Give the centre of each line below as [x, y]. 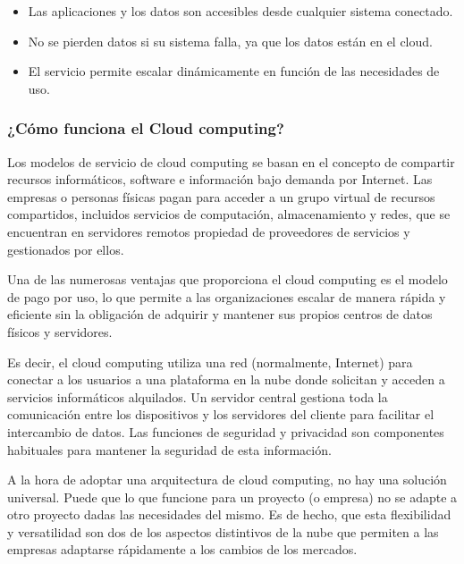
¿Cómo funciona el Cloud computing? [146, 128]
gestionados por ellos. [66, 249]
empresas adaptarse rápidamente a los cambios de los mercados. [182, 549]
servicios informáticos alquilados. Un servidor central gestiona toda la [198, 396]
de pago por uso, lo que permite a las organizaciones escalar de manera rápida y [227, 296]
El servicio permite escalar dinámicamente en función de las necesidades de [234, 71]
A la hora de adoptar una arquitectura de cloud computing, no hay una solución [227, 480]
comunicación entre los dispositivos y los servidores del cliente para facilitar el [221, 414]
